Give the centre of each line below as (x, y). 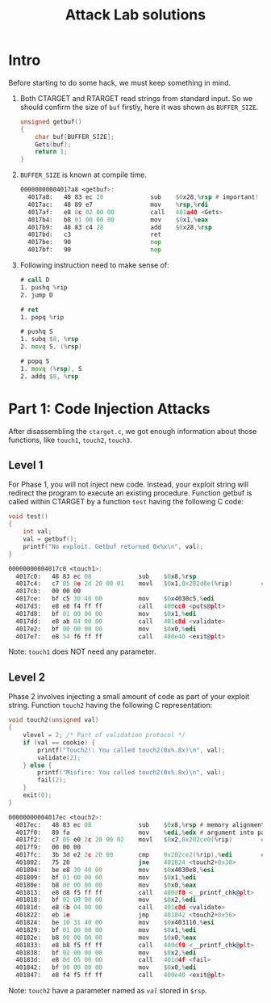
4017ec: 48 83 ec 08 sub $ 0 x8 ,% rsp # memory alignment (140, 825)
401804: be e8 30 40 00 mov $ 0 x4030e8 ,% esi (115, 870)
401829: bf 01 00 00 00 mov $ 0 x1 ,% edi (106, 930)
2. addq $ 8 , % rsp (49, 376)
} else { (38, 765)
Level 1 (26, 465)
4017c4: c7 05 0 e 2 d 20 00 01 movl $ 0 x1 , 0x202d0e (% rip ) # (140, 584)
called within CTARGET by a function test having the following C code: (126, 502)
